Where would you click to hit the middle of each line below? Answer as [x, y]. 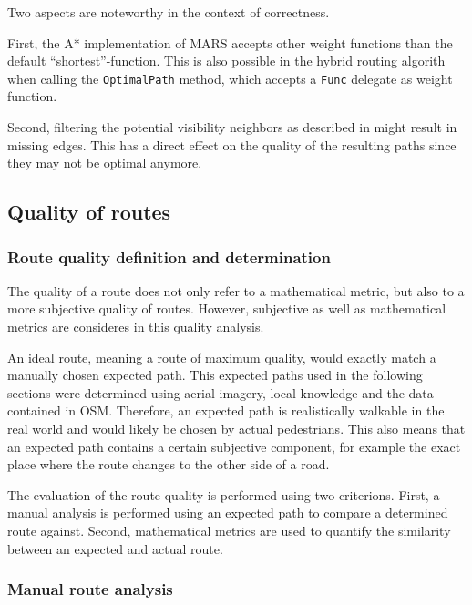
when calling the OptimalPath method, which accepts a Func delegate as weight [230, 78]
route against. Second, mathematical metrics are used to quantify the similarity [229, 530]
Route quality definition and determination [169, 256]
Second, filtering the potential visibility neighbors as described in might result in [232, 127]
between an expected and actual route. [115, 548]
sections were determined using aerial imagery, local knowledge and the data [221, 392]
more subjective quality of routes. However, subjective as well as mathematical [227, 308]
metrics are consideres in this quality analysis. [136, 326]
